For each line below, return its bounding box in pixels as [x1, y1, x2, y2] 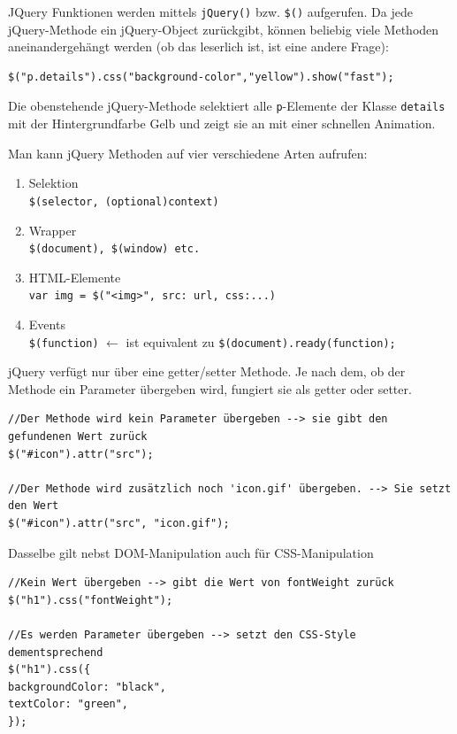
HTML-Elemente [28, 267, 121, 286]
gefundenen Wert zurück [8, 430, 148, 444]
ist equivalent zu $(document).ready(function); [126, 332, 396, 351]
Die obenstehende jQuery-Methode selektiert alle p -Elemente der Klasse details [8, 97, 446, 115]
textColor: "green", [8, 698, 129, 711]
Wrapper [28, 220, 77, 239]
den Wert [8, 499, 59, 513]
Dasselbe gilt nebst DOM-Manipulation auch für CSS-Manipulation [8, 543, 374, 561]
